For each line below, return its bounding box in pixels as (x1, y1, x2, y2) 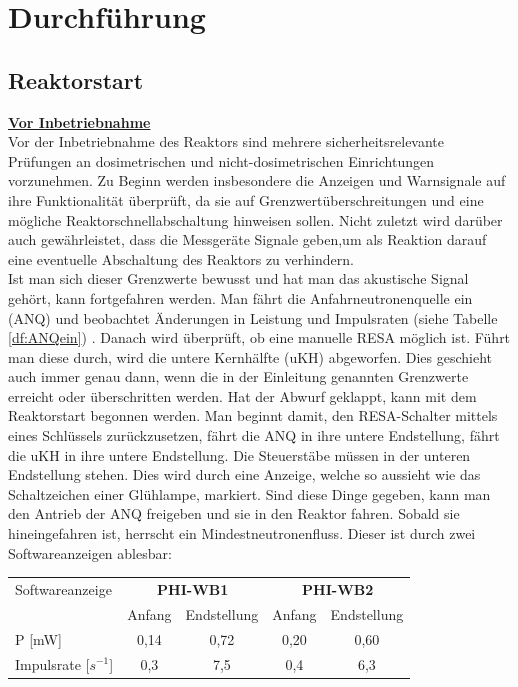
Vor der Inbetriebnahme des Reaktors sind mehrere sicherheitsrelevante (8, 131, 445, 152)
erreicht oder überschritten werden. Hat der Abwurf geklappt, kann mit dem (8, 385, 477, 406)
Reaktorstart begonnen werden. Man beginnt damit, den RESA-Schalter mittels (8, 405, 498, 426)
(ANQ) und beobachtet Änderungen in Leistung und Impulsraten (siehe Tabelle (8, 307, 498, 328)
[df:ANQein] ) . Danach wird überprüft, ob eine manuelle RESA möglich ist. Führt (8, 327, 511, 348)
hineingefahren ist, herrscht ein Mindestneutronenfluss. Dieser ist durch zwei (8, 523, 476, 544)
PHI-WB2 (302, 578, 374, 599)
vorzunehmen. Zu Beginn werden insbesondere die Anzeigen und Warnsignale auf (8, 170, 506, 191)
